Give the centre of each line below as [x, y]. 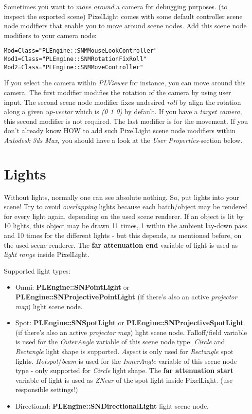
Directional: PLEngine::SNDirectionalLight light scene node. [112, 405]
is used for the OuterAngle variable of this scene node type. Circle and [120, 342]
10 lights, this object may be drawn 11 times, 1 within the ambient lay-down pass [126, 226]
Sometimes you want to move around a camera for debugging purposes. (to [116, 6]
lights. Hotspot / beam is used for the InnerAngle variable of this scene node [126, 361]
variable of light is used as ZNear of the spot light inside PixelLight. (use [124, 380]
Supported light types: [37, 270]
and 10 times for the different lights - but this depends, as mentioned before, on [123, 235]
